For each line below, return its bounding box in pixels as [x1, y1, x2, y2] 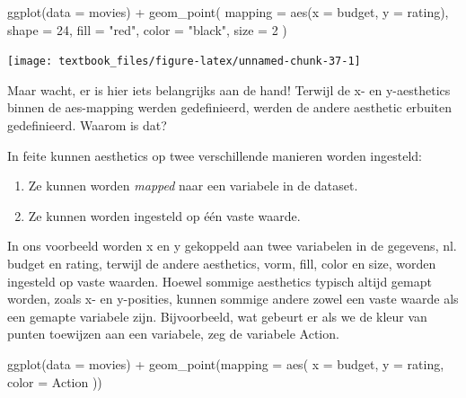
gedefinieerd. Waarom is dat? [7, 116, 167, 135]
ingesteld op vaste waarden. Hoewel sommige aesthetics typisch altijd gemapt [7, 271, 432, 290]
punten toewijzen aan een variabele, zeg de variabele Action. [7, 324, 339, 343]
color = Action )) [7, 372, 102, 391]
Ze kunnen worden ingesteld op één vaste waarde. [28, 206, 301, 225]
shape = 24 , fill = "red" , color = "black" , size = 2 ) [7, 20, 287, 39]
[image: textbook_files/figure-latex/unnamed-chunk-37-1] [7, 55, 361, 68]
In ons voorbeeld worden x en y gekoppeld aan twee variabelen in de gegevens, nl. [7, 236, 457, 255]
